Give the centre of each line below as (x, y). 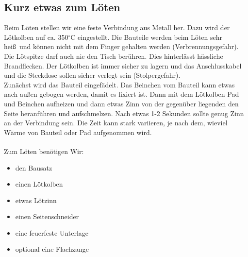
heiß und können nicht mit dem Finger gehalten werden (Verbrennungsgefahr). (121, 46)
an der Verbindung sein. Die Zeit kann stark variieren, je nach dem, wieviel (116, 123)
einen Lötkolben (39, 184)
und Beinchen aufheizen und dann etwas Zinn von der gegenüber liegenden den (121, 103)
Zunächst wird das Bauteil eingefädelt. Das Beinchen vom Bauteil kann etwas (119, 84)
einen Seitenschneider (47, 216)
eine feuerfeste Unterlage (52, 232)
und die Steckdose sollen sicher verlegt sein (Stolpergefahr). (92, 75)
